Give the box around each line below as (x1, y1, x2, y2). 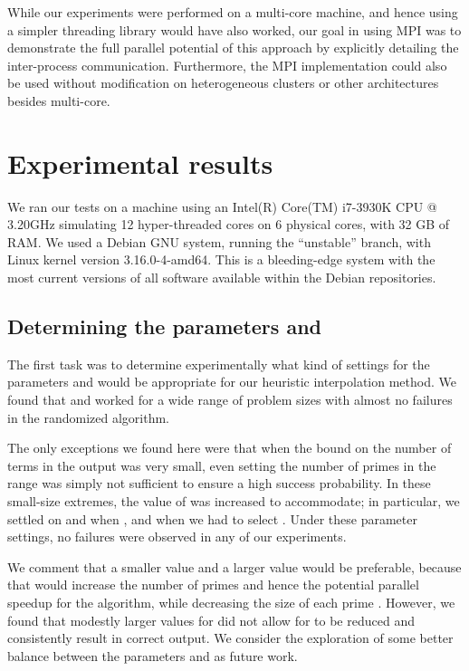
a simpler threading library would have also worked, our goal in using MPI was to (7, 20, 462, 39)
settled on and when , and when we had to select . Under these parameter (7, 509, 417, 528)
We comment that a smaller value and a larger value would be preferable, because (7, 557, 462, 576)
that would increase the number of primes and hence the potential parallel (7, 575, 419, 594)
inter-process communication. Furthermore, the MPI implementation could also (7, 55, 447, 74)
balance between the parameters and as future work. (7, 646, 298, 665)
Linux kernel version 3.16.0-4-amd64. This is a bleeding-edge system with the (7, 250, 435, 269)
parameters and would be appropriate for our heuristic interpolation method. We (7, 372, 456, 391)
